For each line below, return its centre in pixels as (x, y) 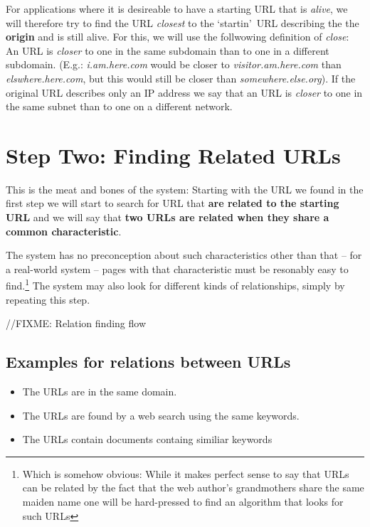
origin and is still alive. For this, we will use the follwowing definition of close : (178, 37)
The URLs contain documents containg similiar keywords (147, 439)
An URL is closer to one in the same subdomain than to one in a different (168, 50)
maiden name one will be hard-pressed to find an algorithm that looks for (183, 502)
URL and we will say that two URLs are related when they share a (168, 217)
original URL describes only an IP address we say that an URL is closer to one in (184, 92)
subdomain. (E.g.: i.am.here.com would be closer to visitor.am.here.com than (174, 64)
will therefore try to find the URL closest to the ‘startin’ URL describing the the (183, 22)
